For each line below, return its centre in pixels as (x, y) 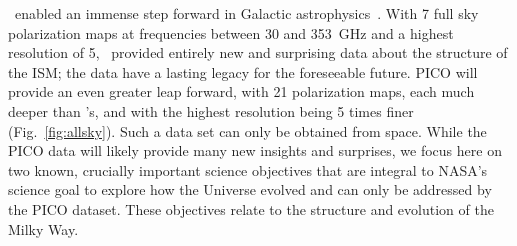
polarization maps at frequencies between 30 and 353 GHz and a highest (231, 32)
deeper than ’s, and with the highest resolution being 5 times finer (211, 110)
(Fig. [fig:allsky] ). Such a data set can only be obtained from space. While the (247, 130)
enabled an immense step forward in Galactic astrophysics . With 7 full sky (246, 13)
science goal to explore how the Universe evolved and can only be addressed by (250, 189)
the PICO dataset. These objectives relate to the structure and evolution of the (251, 208)
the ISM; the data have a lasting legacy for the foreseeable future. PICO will (243, 71)
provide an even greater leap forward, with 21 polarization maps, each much (241, 91)
